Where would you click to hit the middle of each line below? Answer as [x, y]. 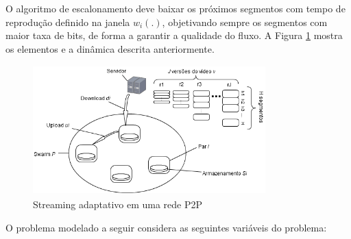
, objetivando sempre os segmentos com [245, 22]
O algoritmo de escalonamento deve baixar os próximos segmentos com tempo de [175, 8]
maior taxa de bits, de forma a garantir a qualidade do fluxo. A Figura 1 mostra [174, 35]
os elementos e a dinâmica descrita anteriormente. [110, 48]
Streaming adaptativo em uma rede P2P [118, 204]
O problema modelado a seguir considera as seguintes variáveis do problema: [166, 227]
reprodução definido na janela [68, 22]
